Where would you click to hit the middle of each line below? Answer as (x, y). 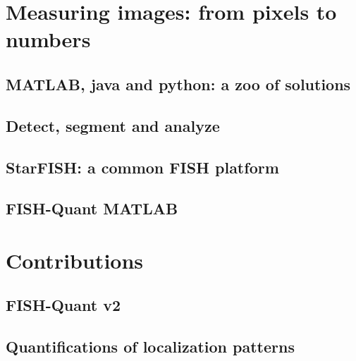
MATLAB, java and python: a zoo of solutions (178, 84)
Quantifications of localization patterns (150, 347)
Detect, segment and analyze (113, 125)
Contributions (75, 260)
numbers (48, 39)
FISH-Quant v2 (63, 305)
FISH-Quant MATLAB (92, 208)
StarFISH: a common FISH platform (142, 167)
